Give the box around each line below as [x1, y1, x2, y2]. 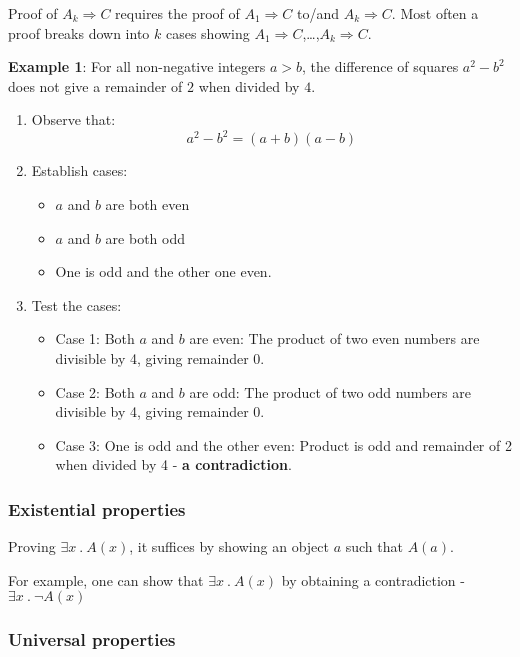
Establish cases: [31, 160, 128, 181]
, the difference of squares [302, 56, 459, 77]
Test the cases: [31, 294, 122, 315]
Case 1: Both [55, 328, 135, 349]
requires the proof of [115, 3, 240, 23]
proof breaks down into [8, 22, 150, 43]
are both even [105, 194, 190, 215]
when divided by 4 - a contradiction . [55, 454, 292, 475]
